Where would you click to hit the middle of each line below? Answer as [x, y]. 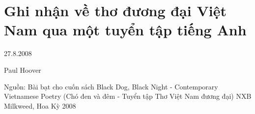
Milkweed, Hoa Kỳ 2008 [40, 105]
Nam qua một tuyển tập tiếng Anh [125, 30]
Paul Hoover [23, 70]
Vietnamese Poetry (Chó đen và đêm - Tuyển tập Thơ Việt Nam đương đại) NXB [128, 96]
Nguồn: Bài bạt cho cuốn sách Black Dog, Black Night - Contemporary [111, 86]
